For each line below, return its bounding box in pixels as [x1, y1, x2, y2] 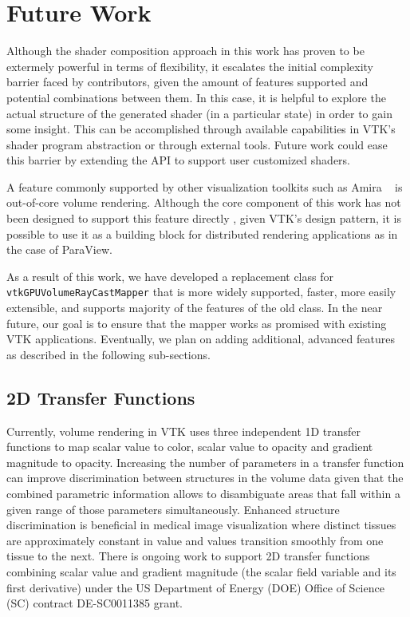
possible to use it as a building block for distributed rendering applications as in [6, 225, 398, 242]
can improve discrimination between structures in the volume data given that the [6, 469, 404, 486]
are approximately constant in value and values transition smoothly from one [6, 532, 384, 548]
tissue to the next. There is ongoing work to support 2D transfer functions [6, 548, 370, 564]
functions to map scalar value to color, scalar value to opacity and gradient [6, 438, 373, 455]
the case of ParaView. [6, 241, 112, 258]
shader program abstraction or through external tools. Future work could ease [6, 136, 388, 152]
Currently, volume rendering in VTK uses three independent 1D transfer [6, 422, 361, 439]
